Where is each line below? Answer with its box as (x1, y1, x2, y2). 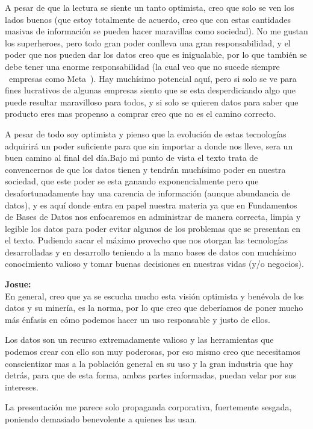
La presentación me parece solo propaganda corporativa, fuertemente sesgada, (5, 401, 292, 413)
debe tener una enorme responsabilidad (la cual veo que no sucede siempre (5, 60, 280, 72)
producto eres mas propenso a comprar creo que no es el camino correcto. (5, 107, 276, 120)
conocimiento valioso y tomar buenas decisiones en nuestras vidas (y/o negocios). (5, 257, 304, 270)
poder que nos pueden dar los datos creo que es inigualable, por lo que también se (5, 48, 307, 61)
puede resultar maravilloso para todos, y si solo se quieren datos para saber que (5, 95, 299, 108)
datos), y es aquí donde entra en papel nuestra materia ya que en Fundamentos (5, 198, 297, 211)
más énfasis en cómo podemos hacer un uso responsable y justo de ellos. (5, 313, 270, 325)
